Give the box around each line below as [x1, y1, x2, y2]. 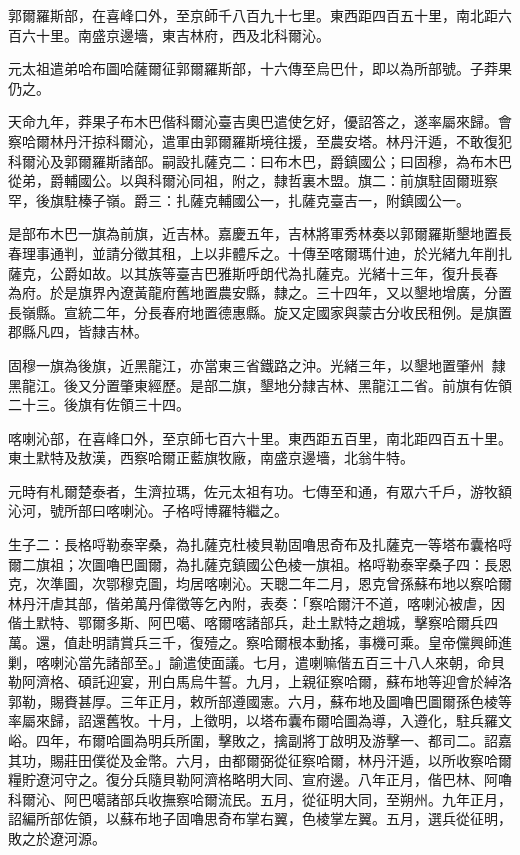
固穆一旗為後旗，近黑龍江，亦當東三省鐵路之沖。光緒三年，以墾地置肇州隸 [8, 354, 506, 375]
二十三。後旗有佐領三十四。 [8, 394, 190, 415]
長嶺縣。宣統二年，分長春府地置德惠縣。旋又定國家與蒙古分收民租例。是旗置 [8, 301, 512, 322]
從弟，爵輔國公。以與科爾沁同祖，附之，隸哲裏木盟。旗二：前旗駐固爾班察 [8, 170, 498, 191]
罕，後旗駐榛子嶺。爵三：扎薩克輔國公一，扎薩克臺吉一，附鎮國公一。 [8, 189, 470, 210]
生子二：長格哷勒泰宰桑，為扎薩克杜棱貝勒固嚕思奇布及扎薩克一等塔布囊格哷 [8, 534, 512, 555]
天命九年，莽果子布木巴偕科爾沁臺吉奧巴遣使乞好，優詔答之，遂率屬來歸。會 [8, 111, 512, 132]
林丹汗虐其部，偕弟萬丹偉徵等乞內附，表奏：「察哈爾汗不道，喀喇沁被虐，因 [8, 592, 505, 613]
